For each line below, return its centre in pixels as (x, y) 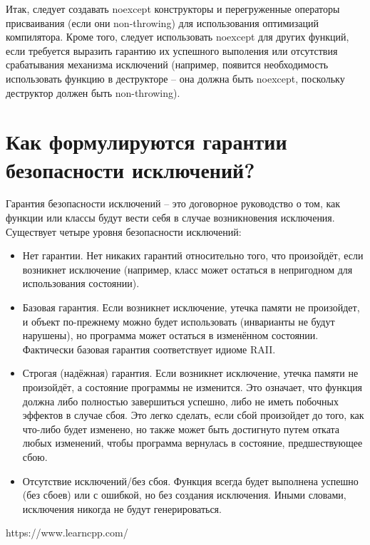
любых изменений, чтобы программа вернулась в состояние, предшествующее (192, 443)
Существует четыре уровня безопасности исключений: (124, 231)
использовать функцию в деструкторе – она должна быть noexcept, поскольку (175, 78)
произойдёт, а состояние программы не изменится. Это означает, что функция (192, 387)
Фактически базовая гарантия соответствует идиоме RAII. (149, 349)
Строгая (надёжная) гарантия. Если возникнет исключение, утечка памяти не (190, 373)
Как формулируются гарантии (147, 141)
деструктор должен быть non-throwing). (93, 92)
